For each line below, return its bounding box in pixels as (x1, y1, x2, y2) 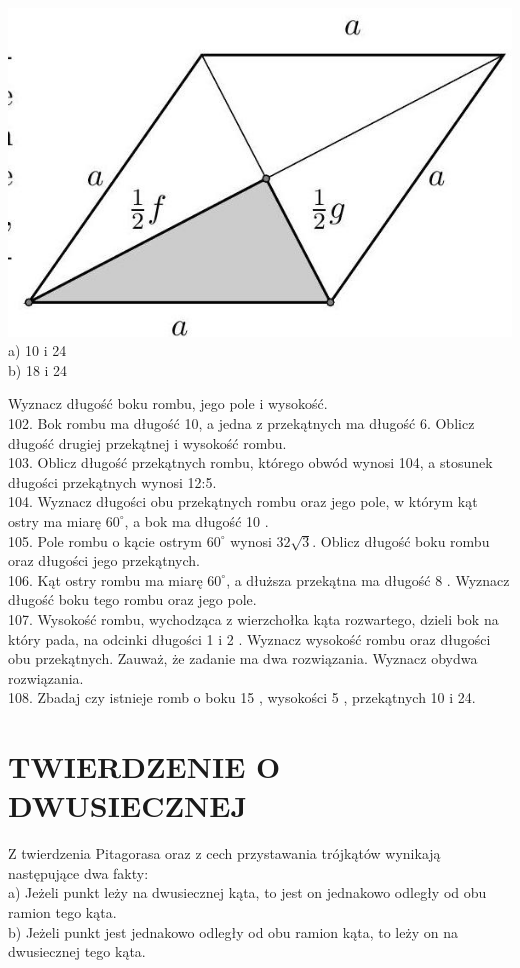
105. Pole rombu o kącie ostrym (8, 530, 202, 551)
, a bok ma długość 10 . (124, 510, 269, 531)
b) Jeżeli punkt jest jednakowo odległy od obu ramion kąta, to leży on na (8, 921, 458, 942)
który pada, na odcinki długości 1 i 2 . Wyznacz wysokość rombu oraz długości (8, 628, 491, 649)
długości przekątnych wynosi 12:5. (8, 471, 217, 492)
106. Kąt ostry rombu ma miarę (8, 569, 203, 590)
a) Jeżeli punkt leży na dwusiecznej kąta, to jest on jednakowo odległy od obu (8, 882, 487, 903)
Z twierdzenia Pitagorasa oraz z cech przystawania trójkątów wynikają (8, 843, 441, 864)
